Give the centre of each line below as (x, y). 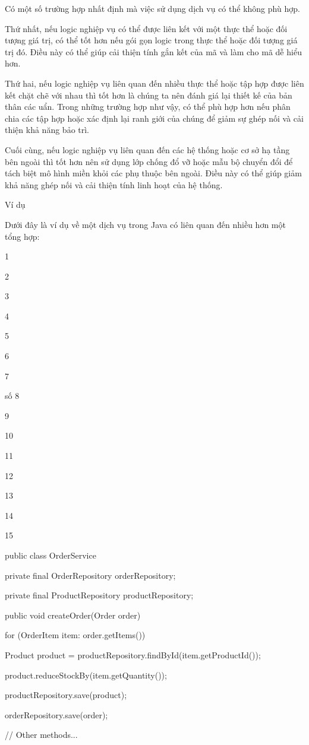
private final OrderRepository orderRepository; (90, 575)
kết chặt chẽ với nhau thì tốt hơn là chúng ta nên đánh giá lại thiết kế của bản (149, 95)
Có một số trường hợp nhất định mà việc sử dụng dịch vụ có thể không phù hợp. (152, 8)
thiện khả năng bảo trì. (47, 130)
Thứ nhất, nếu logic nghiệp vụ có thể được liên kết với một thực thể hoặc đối (146, 28)
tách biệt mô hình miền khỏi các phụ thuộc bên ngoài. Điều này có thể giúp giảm (153, 173)
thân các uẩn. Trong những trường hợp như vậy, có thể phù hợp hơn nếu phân (148, 107)
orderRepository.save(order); (56, 714)
